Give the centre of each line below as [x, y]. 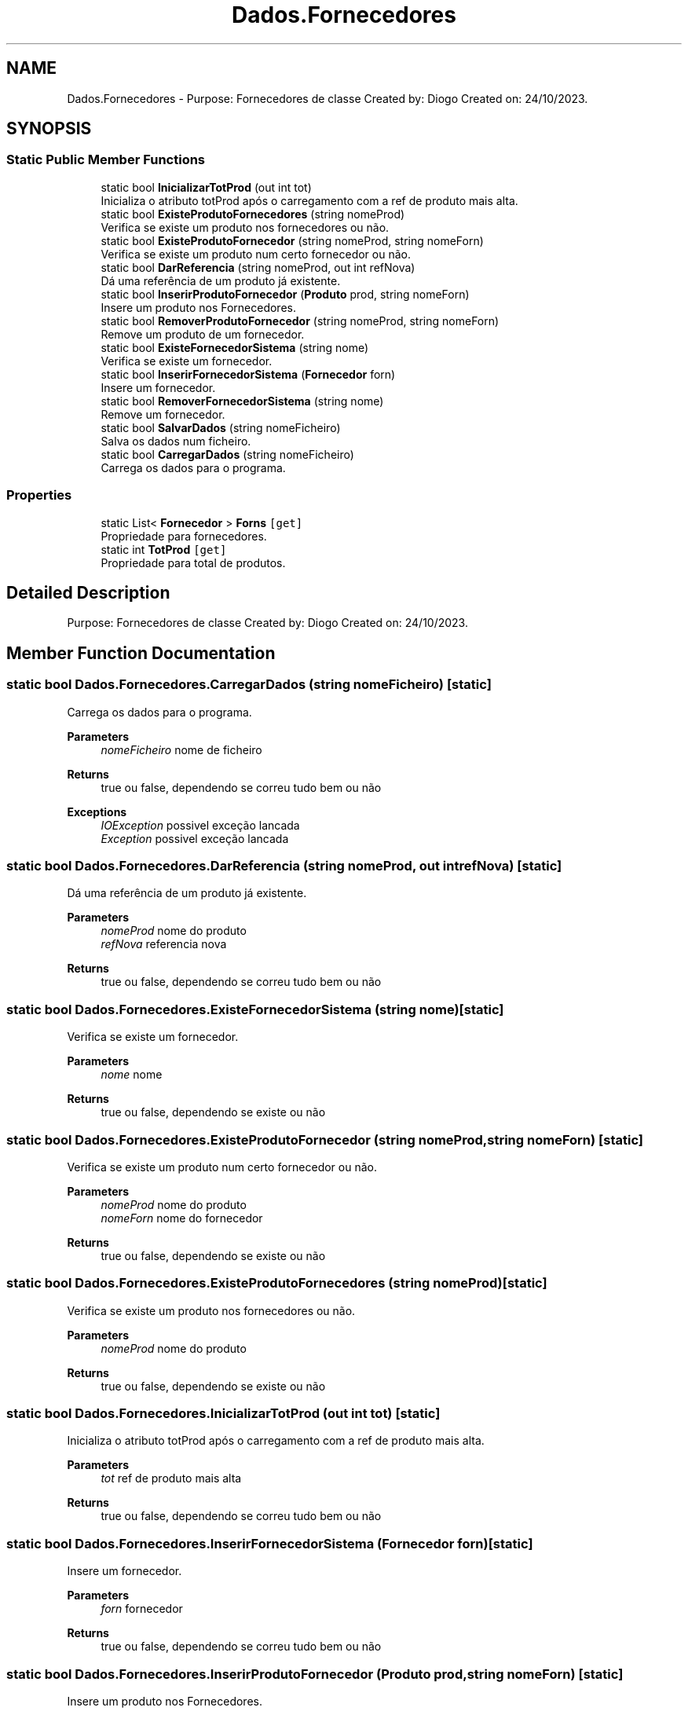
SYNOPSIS [49, 129]
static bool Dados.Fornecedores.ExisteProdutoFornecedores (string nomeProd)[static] [277, 1283]
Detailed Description [88, 592]
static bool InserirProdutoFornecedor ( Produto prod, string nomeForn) [285, 294]
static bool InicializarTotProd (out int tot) [206, 187]
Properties [39, 495]
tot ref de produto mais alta [171, 1478]
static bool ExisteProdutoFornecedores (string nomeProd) [253, 214]
